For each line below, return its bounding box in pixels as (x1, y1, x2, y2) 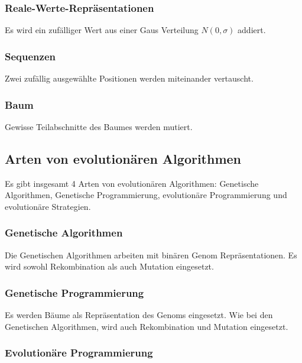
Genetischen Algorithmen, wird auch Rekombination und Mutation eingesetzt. (5, 320, 288, 332)
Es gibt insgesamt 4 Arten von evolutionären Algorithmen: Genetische (5, 177, 259, 189)
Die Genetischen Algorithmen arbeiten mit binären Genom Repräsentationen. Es (5, 248, 297, 261)
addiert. (238, 24, 266, 36)
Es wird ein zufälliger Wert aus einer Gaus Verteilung (5, 24, 199, 36)
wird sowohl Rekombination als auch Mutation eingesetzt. (5, 260, 214, 273)
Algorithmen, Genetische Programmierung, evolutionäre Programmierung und (5, 189, 287, 201)
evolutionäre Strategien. (5, 200, 91, 212)
